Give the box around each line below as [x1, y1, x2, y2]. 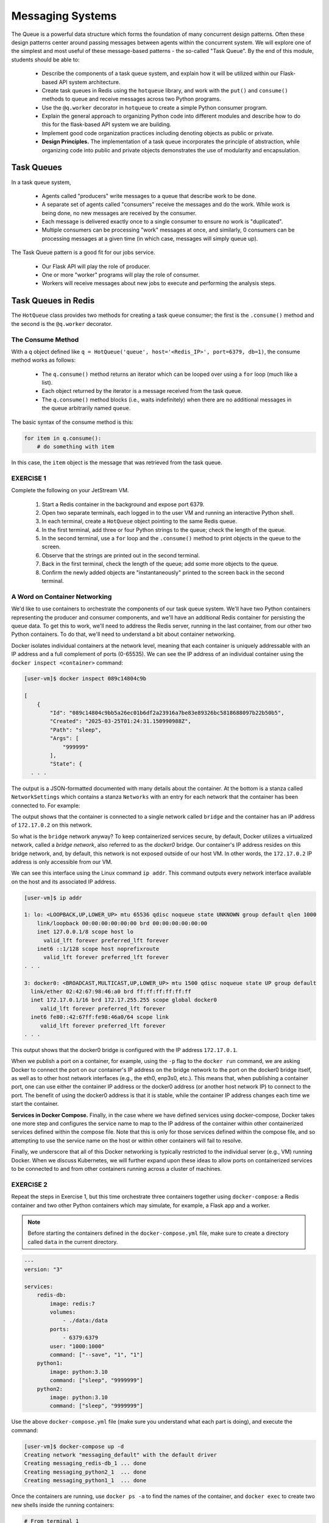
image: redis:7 [49, 1300, 96, 1307]
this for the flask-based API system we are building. [41, 121, 172, 128]
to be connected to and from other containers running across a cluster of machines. [11, 1165, 222, 1172]
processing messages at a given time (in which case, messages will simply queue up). [41, 235, 258, 242]
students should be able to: [11, 55, 80, 63]
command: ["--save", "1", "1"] [49, 1351, 143, 1358]
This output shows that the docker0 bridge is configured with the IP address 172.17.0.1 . [11, 1046, 238, 1053]
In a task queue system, [11, 178, 71, 186]
